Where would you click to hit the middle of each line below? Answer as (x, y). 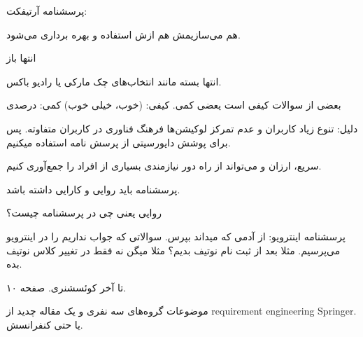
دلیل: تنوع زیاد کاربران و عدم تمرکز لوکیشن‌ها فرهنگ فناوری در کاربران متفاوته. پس (182, 128)
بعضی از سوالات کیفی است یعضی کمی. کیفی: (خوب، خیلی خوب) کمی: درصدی (174, 105)
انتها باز (21, 58)
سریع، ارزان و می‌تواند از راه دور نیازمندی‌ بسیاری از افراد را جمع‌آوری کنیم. (164, 166)
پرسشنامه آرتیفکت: (47, 11)
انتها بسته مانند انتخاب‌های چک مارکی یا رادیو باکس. (114, 81)
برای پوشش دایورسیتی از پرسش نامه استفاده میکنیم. (119, 142)
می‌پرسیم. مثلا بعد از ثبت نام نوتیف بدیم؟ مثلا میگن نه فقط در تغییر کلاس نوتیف (173, 250)
